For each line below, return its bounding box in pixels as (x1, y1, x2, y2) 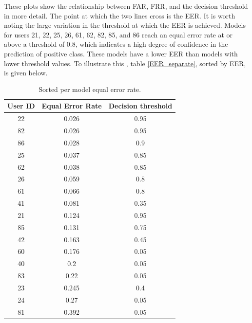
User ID (7, 101, 35, 111)
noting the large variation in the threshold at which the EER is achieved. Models (4, 20, 246, 30)
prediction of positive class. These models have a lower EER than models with (4, 48, 238, 58)
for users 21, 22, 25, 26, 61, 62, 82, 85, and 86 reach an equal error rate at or (4, 29, 233, 39)
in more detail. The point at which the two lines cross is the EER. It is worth (4, 10, 235, 20)
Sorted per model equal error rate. (39, 84, 141, 94)
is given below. (4, 68, 48, 78)
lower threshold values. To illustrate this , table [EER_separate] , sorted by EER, (4, 58, 246, 68)
